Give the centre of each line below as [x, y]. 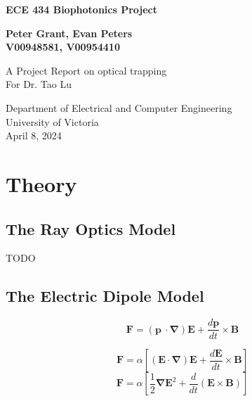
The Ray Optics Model [91, 228]
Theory [41, 183]
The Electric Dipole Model [105, 296]
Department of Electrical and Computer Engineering [119, 107]
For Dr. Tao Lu [39, 84]
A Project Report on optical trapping [86, 70]
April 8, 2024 [34, 135]
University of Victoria [52, 121]
